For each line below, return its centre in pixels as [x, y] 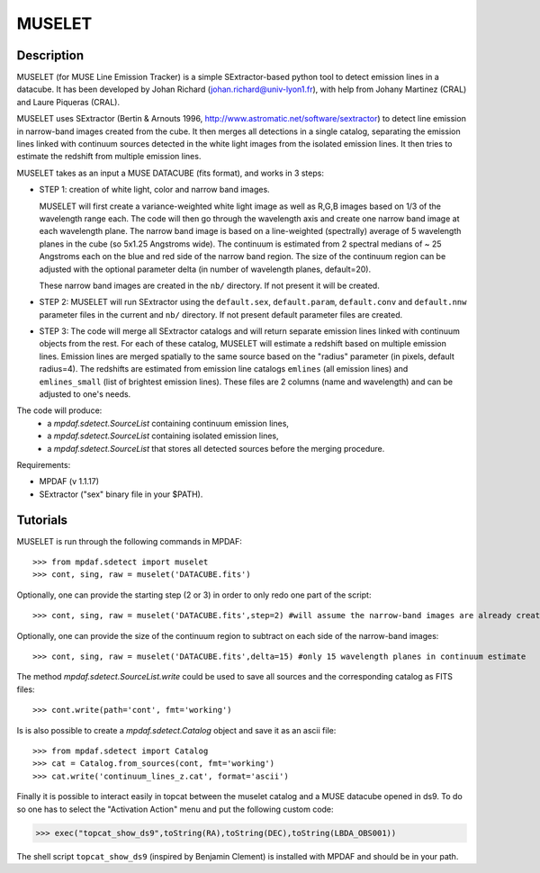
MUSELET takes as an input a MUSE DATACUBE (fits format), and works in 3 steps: [170, 173]
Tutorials [42, 520]
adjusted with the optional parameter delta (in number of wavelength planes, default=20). [205, 269]
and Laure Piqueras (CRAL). [68, 102]
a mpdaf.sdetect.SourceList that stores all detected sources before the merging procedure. [216, 448]
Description [50, 55]
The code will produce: [59, 410]
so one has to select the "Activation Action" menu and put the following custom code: [175, 809]
